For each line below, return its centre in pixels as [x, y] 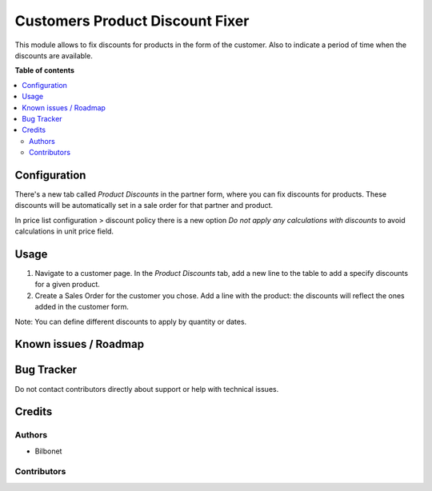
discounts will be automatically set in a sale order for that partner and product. [144, 206]
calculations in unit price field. [64, 231]
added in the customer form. [82, 307]
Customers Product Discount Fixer [132, 21]
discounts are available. [54, 55]
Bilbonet [48, 451]
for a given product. [67, 285]
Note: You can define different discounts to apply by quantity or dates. [131, 321]
